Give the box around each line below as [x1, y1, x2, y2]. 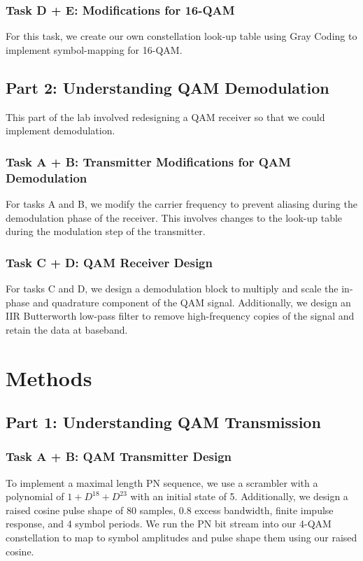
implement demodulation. [6, 123, 115, 138]
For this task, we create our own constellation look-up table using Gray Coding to [6, 29, 357, 43]
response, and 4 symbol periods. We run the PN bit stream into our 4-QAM [6, 516, 332, 531]
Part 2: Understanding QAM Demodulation [6, 76, 329, 98]
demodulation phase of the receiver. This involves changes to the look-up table [6, 210, 343, 225]
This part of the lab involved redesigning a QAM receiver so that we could [6, 109, 325, 124]
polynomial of [6, 489, 64, 504]
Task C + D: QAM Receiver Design [6, 253, 213, 271]
